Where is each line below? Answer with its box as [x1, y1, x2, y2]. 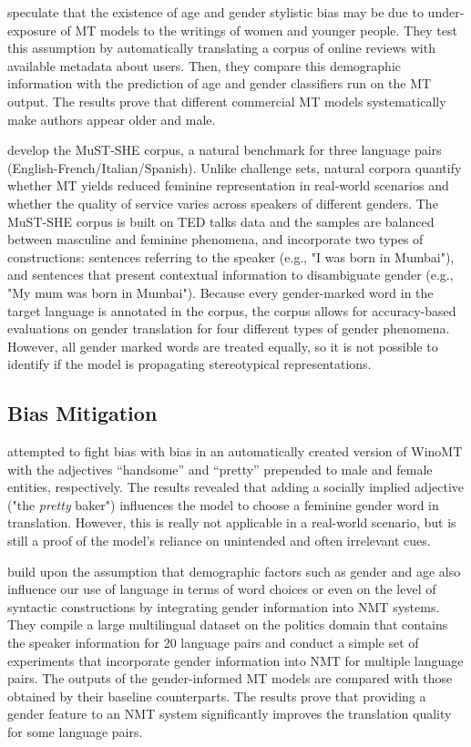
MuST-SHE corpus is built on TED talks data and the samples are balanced [7, 211, 435, 230]
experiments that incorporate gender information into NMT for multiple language [7, 650, 464, 670]
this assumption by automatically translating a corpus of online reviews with [7, 38, 435, 57]
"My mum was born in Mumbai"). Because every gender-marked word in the [7, 282, 434, 302]
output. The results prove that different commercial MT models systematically [7, 91, 446, 110]
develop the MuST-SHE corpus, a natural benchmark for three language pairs [7, 140, 442, 159]
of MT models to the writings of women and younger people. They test [60, 20, 457, 39]
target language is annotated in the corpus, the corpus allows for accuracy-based [7, 301, 456, 320]
